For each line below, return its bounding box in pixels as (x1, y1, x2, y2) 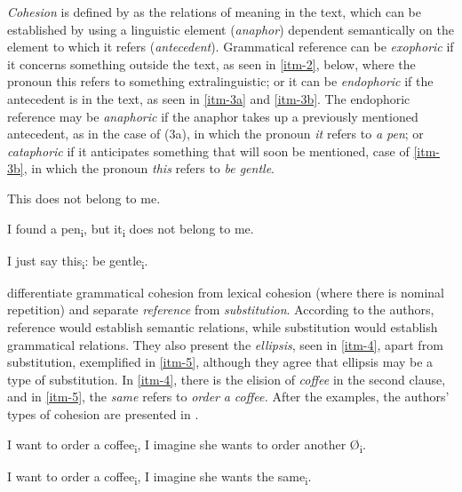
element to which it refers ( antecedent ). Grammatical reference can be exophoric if (7, 37, 454, 56)
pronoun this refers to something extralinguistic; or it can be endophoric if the (7, 72, 434, 91)
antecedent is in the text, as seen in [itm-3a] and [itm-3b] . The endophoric (7, 89, 410, 107)
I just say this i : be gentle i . (7, 250, 148, 272)
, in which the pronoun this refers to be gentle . (23, 159, 275, 178)
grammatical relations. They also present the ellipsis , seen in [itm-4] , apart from (7, 335, 443, 353)
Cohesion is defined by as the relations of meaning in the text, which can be (7, 3, 421, 20)
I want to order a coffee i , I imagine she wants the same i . (7, 466, 312, 488)
